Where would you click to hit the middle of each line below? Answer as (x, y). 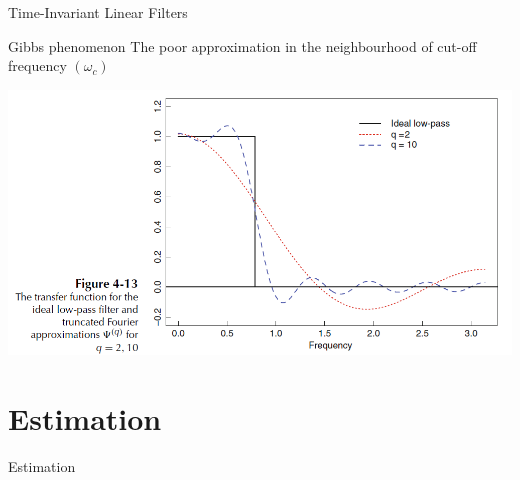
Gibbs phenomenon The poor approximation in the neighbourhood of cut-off (242, 45)
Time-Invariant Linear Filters (98, 12)
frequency (37, 65)
